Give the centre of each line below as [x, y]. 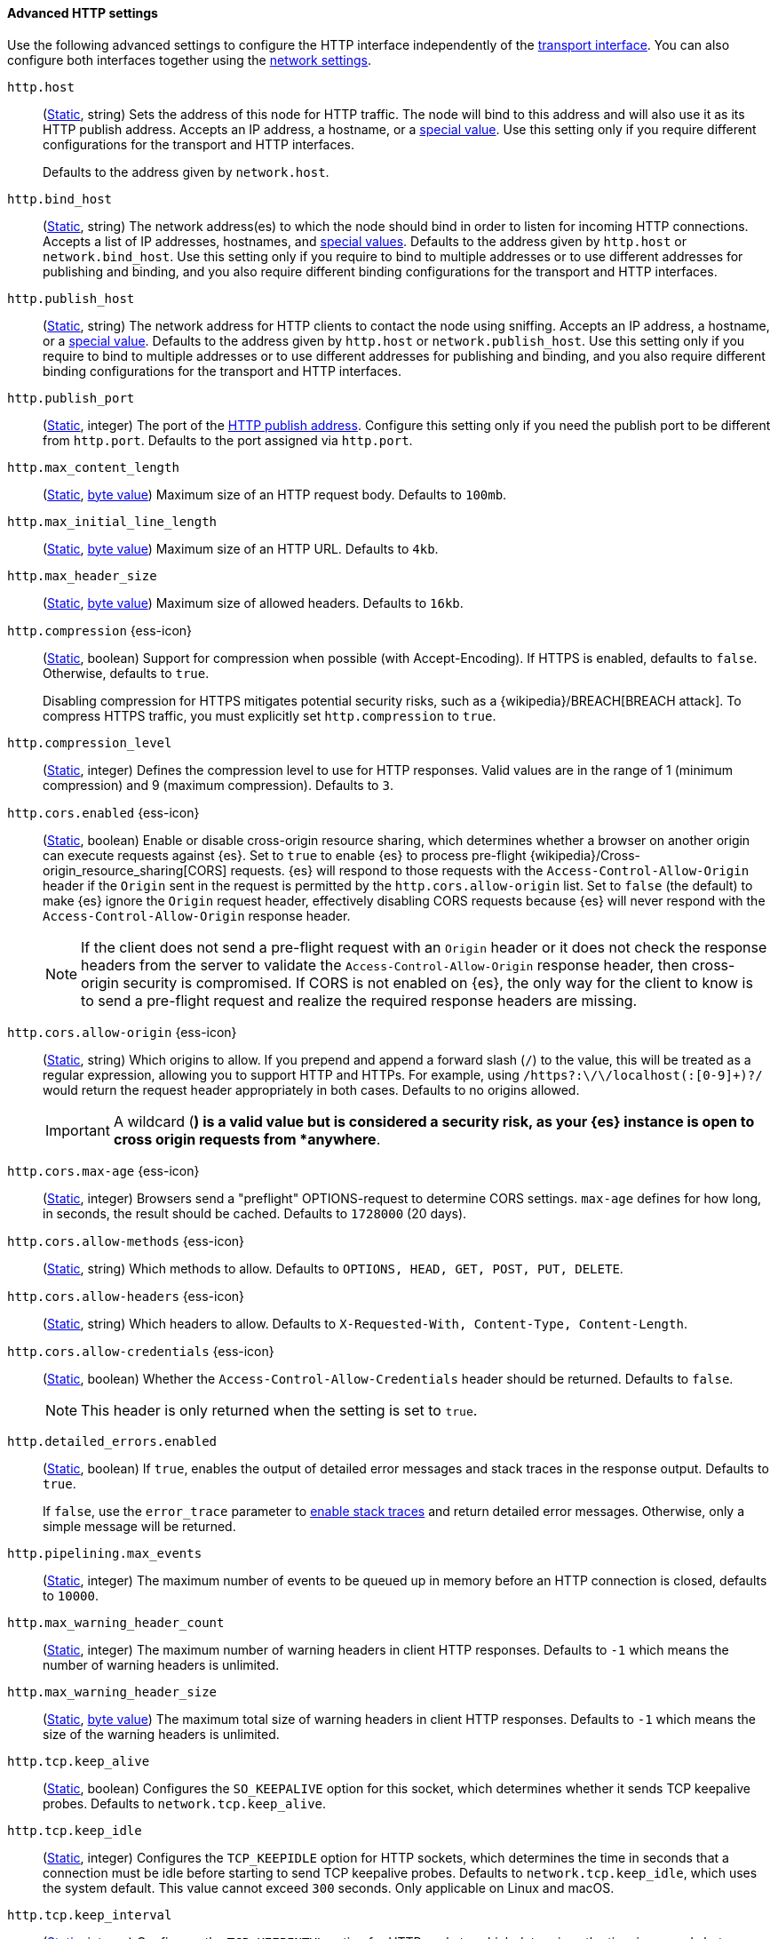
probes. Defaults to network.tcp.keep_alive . [185, 1803]
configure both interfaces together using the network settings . [190, 60]
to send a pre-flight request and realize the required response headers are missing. [359, 1000]
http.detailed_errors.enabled [112, 1441]
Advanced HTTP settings [83, 13]
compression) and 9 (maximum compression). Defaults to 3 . [218, 785]
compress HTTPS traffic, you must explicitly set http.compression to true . [270, 715]
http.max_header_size [82, 575]
